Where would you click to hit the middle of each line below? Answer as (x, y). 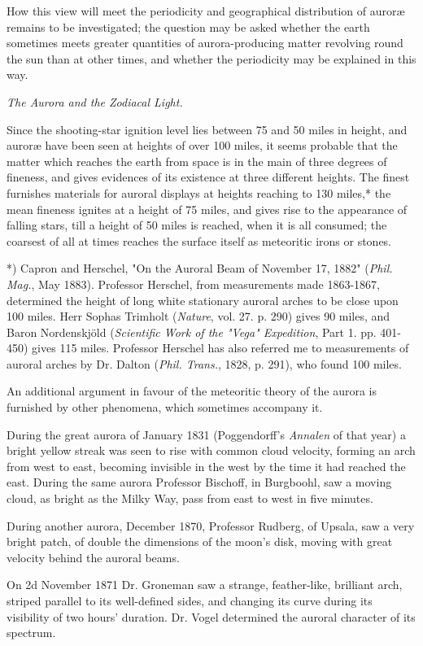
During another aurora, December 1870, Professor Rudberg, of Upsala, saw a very (211, 525)
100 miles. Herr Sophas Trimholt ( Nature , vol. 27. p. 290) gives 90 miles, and (198, 316)
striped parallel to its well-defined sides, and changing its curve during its (190, 600)
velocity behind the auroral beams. (93, 557)
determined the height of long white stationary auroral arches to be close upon (203, 300)
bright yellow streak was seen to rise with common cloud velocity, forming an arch (211, 450)
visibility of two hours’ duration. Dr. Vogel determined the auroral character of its (211, 616)
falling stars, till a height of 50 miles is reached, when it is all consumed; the (197, 225)
